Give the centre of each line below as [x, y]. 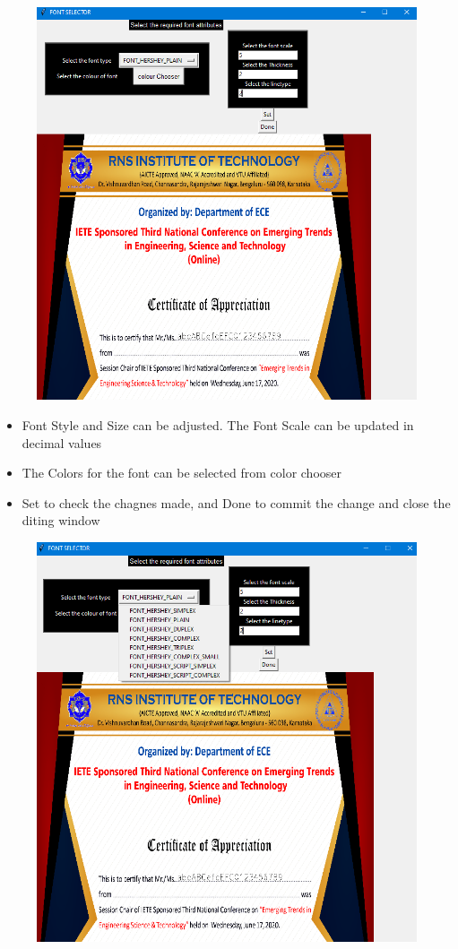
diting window [61, 520]
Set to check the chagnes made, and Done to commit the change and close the [236, 502]
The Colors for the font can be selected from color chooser [182, 473]
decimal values [62, 442]
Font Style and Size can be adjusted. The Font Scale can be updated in [218, 424]
